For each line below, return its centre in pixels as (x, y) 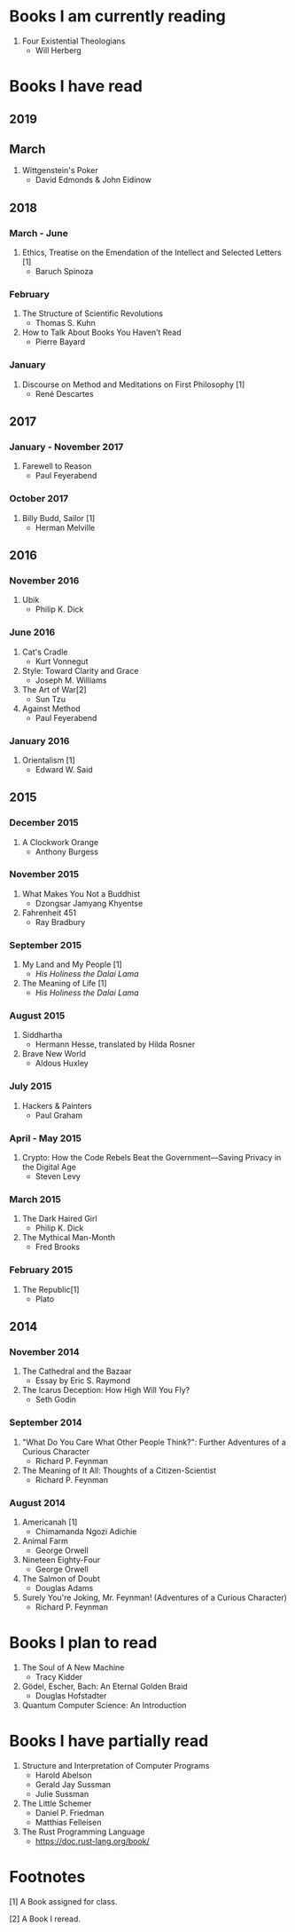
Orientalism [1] (48, 760)
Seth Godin (56, 1399)
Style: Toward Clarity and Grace (80, 670)
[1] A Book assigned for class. (63, 1901)
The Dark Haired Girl (59, 1219)
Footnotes (47, 1877)
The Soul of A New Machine (73, 1667)
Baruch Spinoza (64, 272)
